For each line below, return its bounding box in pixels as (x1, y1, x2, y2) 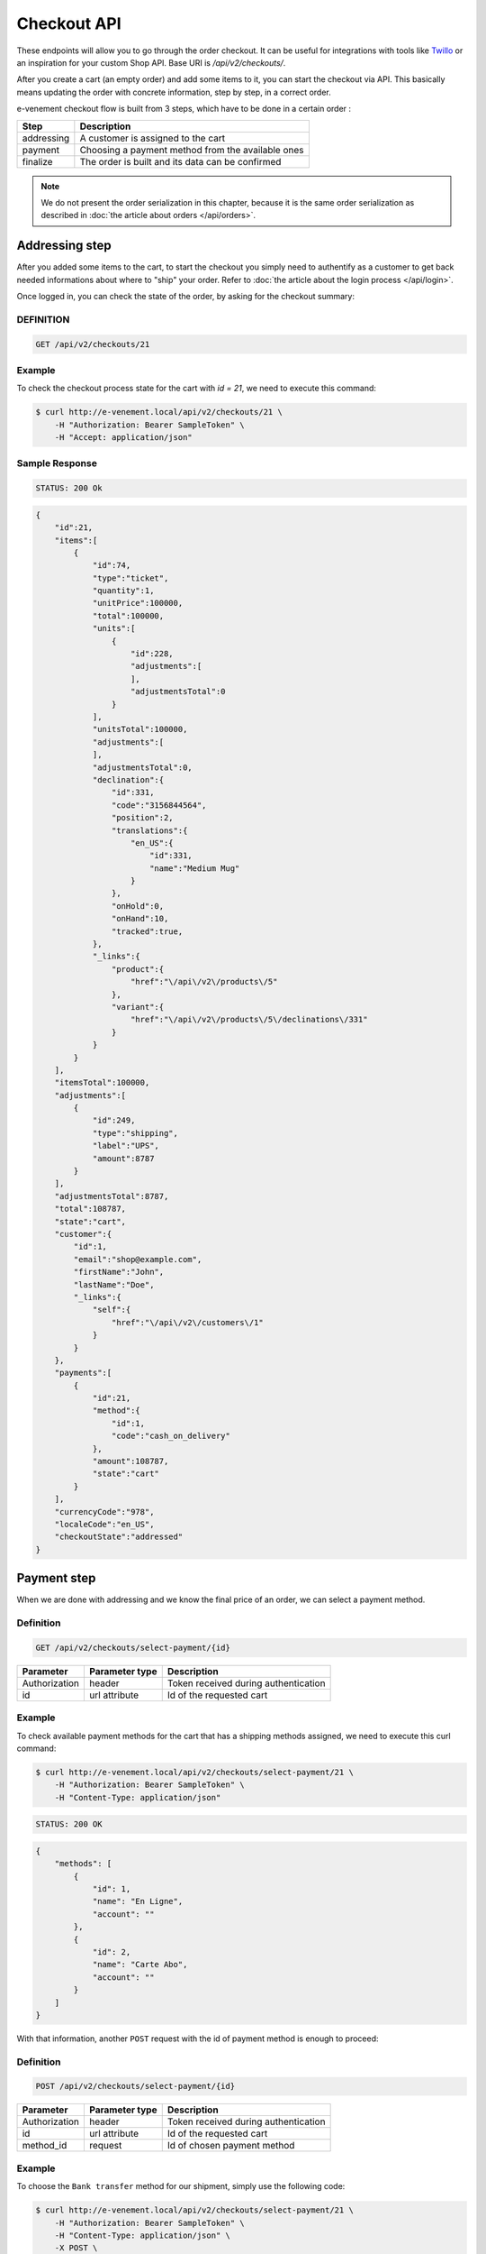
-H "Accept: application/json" (54, 433, 193, 443)
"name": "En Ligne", (92, 1896, 184, 1907)
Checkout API (16, 14, 121, 33)
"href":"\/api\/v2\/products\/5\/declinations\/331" (130, 1014, 368, 1025)
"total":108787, (54, 1204, 126, 1214)
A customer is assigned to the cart (79, 132, 225, 144)
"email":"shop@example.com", (73, 1254, 202, 1264)
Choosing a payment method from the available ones (79, 143, 304, 156)
